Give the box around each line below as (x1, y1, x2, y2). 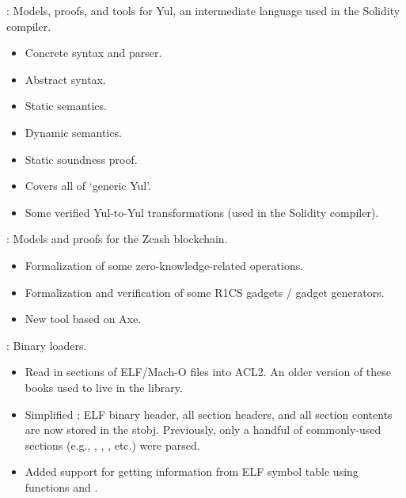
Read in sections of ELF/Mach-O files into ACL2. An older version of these (25, 363, 392, 380)
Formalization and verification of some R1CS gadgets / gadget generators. (25, 283, 385, 300)
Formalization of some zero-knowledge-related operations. (25, 257, 304, 273)
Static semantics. (25, 97, 107, 114)
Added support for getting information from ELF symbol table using (25, 463, 359, 480)
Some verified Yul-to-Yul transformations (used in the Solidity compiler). (25, 203, 379, 220)
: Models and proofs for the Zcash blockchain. (6, 230, 228, 247)
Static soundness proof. (25, 150, 138, 167)
